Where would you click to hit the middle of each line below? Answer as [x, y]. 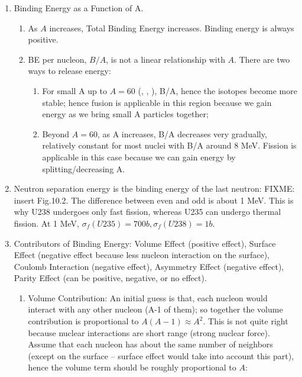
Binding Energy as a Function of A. [79, 8]
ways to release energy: [69, 71]
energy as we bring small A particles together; [125, 114]
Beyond [56, 133]
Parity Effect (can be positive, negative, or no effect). [110, 278]
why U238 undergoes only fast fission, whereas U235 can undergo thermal [147, 212]
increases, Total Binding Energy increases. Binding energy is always [172, 28]
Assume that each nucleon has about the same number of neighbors [150, 344]
